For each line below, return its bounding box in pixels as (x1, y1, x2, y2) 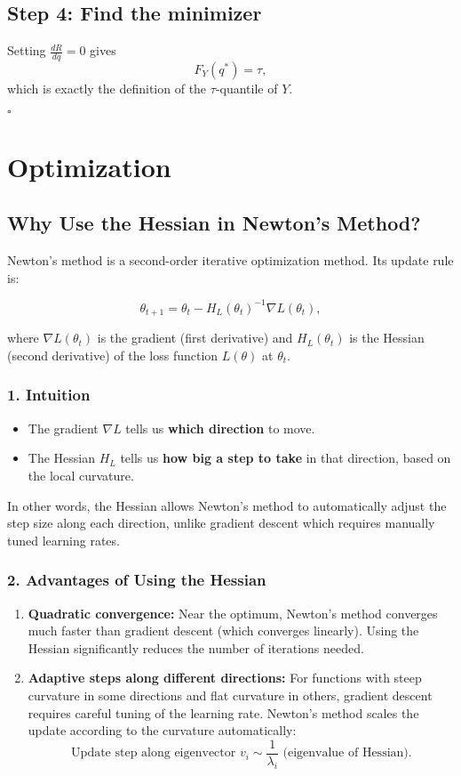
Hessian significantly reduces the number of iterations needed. (28, 638, 364, 657)
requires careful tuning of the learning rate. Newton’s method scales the (28, 703, 419, 722)
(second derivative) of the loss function (7, 345, 219, 364)
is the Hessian (349, 328, 425, 347)
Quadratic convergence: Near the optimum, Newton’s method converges (28, 603, 438, 622)
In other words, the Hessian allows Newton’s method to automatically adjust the (7, 496, 447, 514)
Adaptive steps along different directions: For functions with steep (28, 668, 422, 687)
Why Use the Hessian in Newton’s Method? (7, 209, 421, 237)
